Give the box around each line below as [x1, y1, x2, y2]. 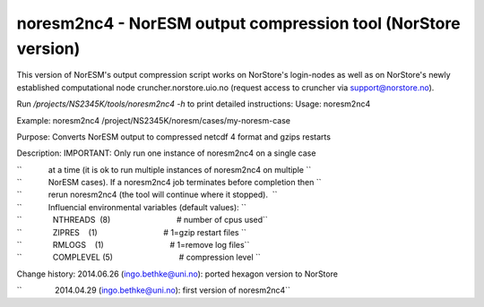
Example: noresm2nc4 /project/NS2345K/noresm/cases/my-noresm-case [16, 115, 291, 125]
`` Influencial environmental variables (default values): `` [16, 201, 246, 212]
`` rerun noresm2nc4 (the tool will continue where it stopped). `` [16, 189, 278, 200]
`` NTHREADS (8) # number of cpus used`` [16, 215, 268, 226]
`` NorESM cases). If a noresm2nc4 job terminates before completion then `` [16, 177, 322, 188]
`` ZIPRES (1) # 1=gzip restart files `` [16, 226, 246, 237]
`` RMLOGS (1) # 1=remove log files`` [16, 240, 250, 251]
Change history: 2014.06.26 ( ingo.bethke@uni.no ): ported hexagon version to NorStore [16, 269, 338, 279]
